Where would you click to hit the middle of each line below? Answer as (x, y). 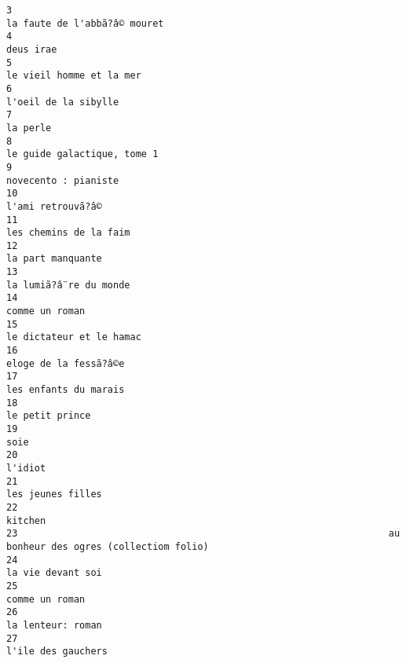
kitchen (26, 520)
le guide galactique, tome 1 (82, 154)
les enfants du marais (66, 390)
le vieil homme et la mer (74, 76)
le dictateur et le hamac (74, 337)
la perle (29, 128)
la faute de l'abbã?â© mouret (85, 23)
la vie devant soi (54, 573)
